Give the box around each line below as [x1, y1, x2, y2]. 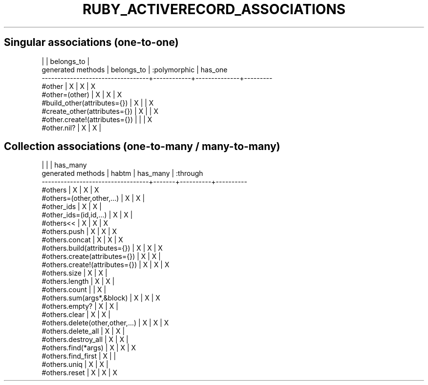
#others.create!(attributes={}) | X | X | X [42, 260, 170, 269]
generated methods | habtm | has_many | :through [42, 169, 203, 178]
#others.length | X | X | [42, 277, 115, 286]
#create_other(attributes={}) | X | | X [42, 107, 158, 115]
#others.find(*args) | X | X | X [42, 343, 136, 352]
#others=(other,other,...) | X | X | [42, 194, 145, 203]
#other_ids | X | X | [42, 202, 102, 211]
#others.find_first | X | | [42, 352, 116, 361]
